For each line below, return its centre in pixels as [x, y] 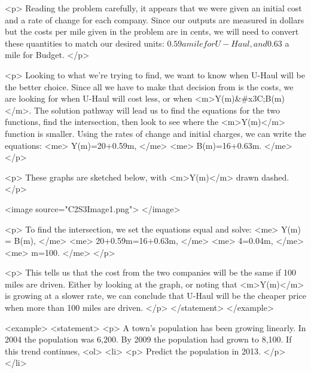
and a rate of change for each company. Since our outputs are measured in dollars [155, 19]
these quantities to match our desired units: [85, 43]
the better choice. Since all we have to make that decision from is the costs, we [149, 86]
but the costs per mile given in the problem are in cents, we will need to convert [152, 31]
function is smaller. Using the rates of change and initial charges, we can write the [155, 133]
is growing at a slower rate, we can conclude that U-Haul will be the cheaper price [155, 296]
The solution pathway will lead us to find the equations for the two [157, 110]
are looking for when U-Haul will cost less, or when [99, 98]
